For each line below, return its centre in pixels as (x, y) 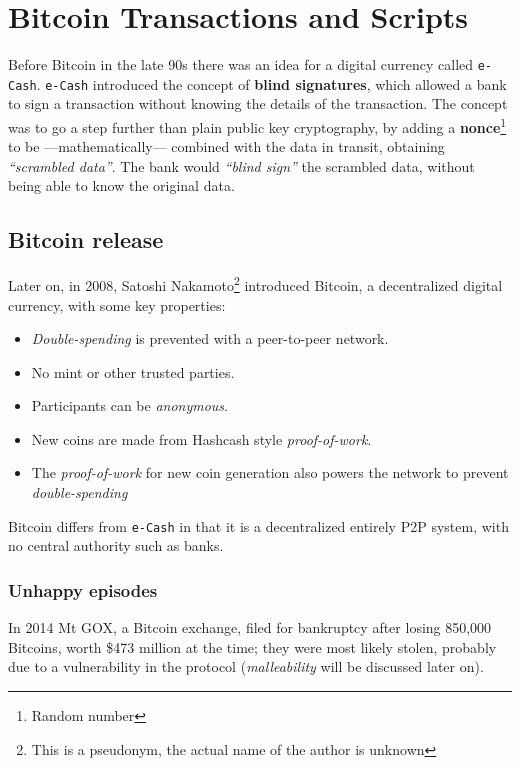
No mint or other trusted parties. (133, 371)
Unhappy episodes (83, 589)
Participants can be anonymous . (129, 405)
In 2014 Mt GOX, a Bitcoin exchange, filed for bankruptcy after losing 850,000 (250, 627)
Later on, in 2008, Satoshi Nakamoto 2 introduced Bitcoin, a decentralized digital (255, 283)
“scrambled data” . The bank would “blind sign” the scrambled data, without (241, 165)
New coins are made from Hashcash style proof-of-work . (201, 438)
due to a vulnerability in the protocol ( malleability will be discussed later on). (246, 666)
